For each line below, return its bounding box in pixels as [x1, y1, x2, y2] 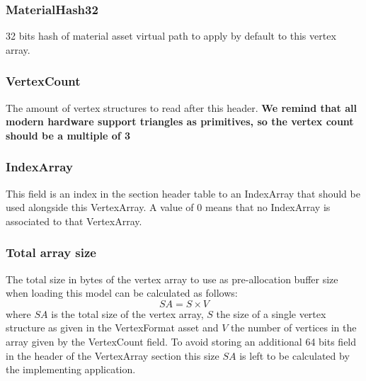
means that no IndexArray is [205, 200, 331, 215]
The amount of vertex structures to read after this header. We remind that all [6, 100, 357, 115]
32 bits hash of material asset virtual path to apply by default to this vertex [6, 28, 336, 43]
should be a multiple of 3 [6, 127, 131, 142]
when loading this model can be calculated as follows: [6, 285, 238, 300]
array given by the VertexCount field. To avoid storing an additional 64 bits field [6, 334, 357, 348]
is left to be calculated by [239, 348, 350, 363]
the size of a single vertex [216, 306, 326, 321]
